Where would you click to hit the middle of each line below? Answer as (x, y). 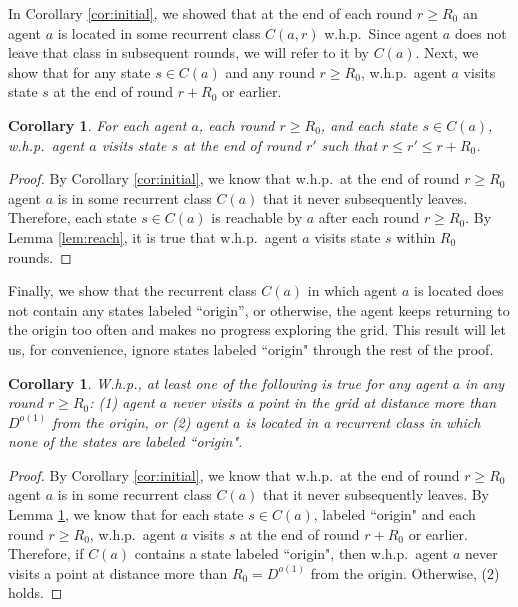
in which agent (352, 290)
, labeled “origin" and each (394, 514)
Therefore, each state (72, 217)
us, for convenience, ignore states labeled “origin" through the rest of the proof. (251, 348)
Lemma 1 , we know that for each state (126, 514)
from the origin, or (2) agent (140, 421)
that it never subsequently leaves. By (376, 494)
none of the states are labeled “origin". (125, 441)
